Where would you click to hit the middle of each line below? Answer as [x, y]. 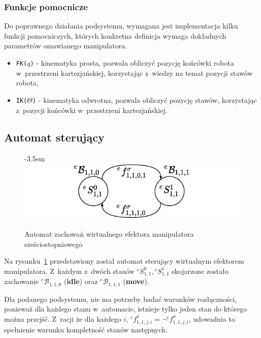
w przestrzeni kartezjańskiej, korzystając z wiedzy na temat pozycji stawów [134, 73]
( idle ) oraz [81, 281]
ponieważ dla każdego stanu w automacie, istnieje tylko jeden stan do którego [126, 309]
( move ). [136, 281]
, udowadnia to [212, 318]
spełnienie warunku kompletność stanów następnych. [86, 329]
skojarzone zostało [200, 271]
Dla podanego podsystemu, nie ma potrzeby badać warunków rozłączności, [120, 299]
